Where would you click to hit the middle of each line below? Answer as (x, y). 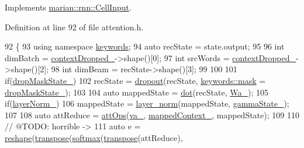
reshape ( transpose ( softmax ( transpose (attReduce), (94, 137)
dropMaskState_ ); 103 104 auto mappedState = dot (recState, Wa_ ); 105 (137, 92)
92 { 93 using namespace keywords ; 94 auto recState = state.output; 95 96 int (145, 46)
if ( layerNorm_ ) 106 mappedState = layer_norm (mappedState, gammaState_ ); (147, 103)
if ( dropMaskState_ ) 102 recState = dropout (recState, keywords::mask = (135, 80)
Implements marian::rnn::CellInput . (68, 7)
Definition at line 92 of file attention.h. (74, 27)
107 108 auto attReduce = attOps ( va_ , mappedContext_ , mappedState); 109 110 (152, 114)
